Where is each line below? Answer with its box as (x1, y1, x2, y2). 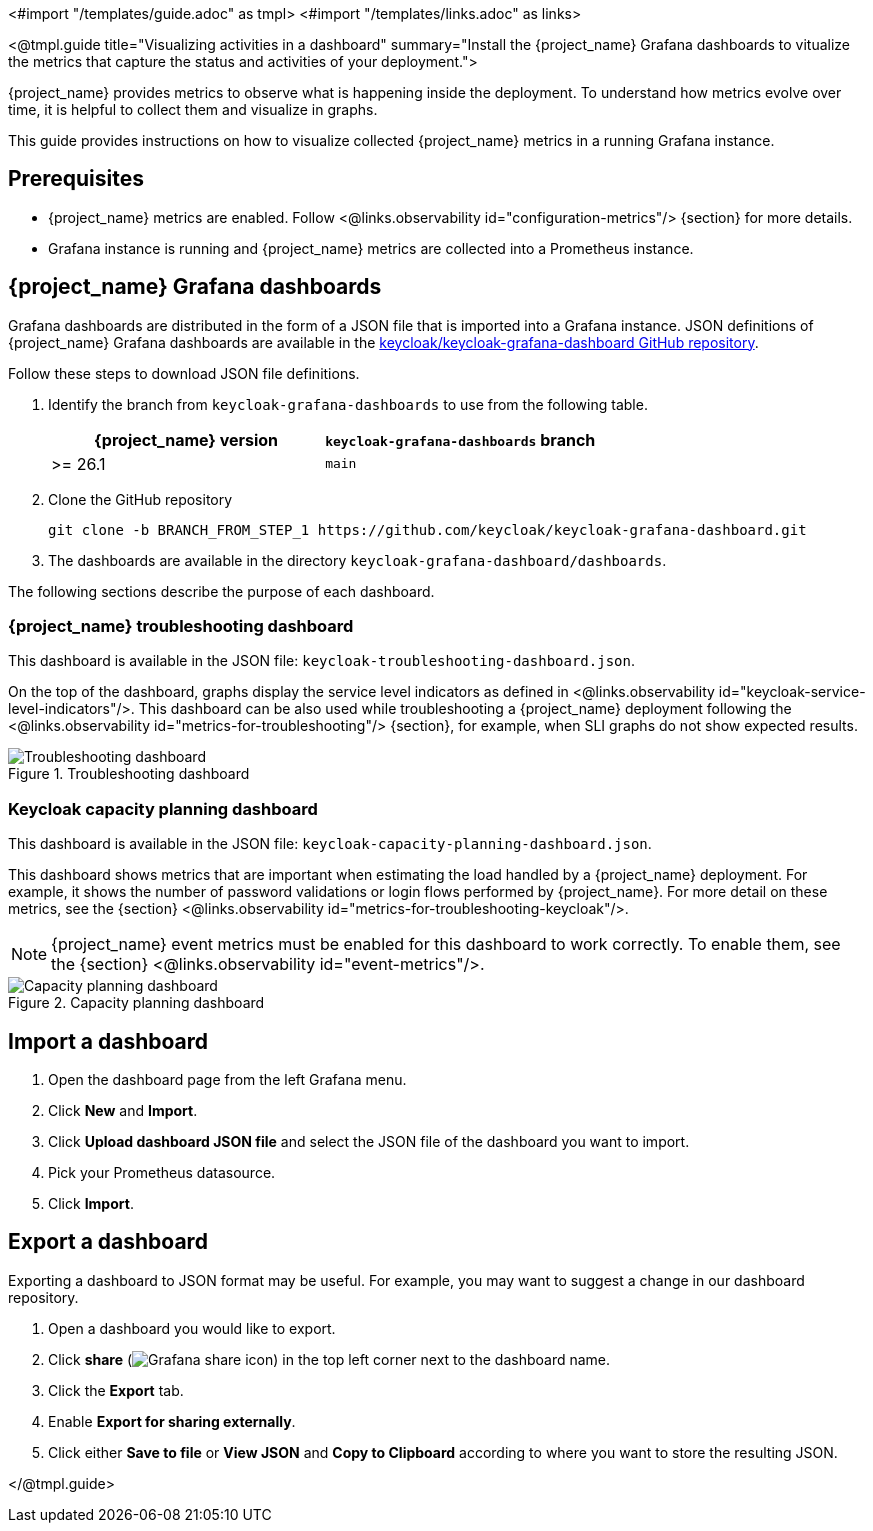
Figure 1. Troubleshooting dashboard (8, 765, 250, 783)
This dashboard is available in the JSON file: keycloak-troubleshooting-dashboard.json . (8, 652, 635, 670)
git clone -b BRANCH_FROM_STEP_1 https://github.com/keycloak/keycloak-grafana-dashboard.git (48, 521, 807, 538)
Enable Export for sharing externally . (48, 1412, 296, 1430)
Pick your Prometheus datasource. (48, 1164, 276, 1182)
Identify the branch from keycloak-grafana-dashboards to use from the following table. (48, 395, 648, 413)
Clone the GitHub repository (48, 490, 233, 508)
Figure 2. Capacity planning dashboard (8, 994, 265, 1012)
